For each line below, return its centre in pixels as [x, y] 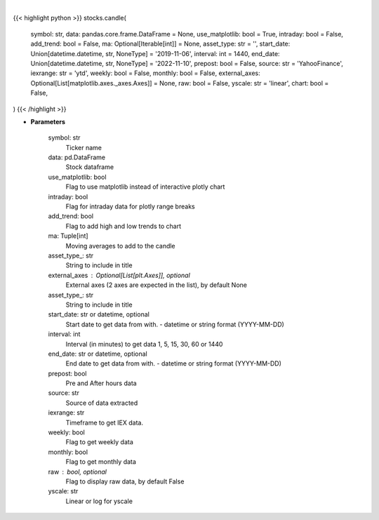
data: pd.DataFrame [77, 157]
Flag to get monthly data [101, 462]
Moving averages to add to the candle [120, 246]
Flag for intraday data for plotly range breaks [131, 206]
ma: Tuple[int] [68, 236]
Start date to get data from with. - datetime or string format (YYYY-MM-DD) [175, 324]
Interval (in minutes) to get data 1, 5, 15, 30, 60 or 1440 [144, 344]
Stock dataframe [90, 167]
